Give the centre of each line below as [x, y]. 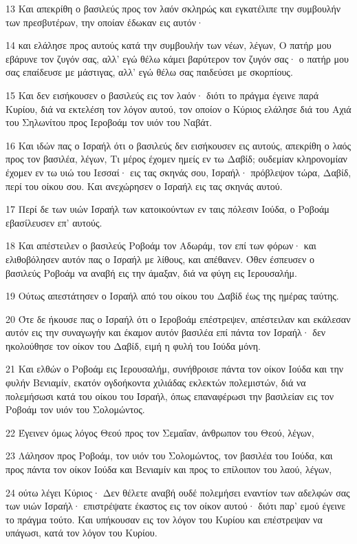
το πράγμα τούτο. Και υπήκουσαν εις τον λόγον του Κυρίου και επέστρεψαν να [164, 519]
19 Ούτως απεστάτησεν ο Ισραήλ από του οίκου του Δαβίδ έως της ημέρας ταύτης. [172, 296]
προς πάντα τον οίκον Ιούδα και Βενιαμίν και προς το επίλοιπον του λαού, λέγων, [169, 469]
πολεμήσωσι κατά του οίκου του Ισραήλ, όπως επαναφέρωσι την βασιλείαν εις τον [170, 396]
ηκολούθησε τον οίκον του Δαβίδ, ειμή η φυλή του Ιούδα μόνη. [133, 345]
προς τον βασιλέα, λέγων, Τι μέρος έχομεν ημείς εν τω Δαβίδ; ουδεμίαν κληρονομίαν [176, 159]
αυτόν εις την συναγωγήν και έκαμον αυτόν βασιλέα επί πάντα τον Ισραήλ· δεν [166, 332]
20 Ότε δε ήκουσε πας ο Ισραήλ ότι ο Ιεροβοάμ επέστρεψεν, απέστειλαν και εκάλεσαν [178, 318]
